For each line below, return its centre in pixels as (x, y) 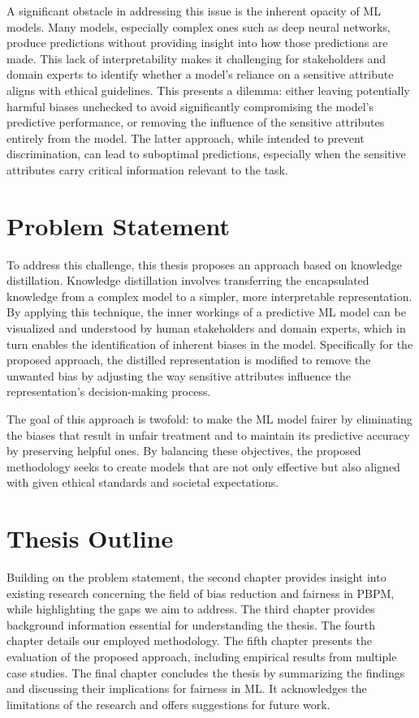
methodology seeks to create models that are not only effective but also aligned (203, 466)
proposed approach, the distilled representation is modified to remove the (189, 360)
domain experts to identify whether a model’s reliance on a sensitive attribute (200, 74)
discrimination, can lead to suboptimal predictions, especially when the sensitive (206, 154)
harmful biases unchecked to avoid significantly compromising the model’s (190, 106)
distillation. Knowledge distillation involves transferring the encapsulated (188, 280)
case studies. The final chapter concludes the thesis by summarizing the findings (206, 672)
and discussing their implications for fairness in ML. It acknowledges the (187, 688)
